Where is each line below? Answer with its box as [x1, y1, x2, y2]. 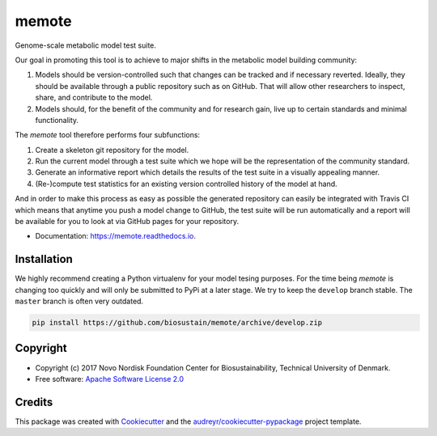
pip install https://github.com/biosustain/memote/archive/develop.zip [32, 318, 323, 328]
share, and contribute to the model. [35, 93, 153, 103]
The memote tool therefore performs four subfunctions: [15, 130, 201, 140]
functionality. [35, 115, 79, 125]
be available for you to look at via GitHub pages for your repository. [15, 217, 239, 226]
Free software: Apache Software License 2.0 [35, 374, 185, 383]
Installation [15, 252, 73, 266]
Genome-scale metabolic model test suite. [15, 40, 157, 50]
